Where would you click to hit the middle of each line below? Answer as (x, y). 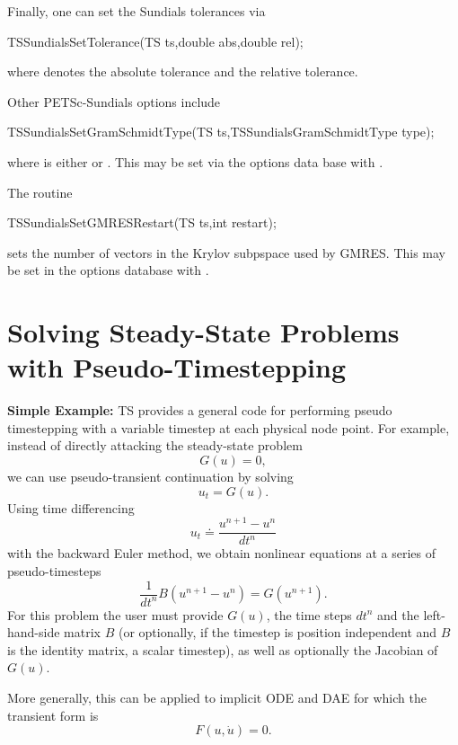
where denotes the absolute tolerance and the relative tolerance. (183, 71)
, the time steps (309, 614)
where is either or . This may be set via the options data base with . (195, 161)
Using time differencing (71, 507)
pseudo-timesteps (54, 570)
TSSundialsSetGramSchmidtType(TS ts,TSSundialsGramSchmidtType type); (221, 132)
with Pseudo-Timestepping (177, 367)
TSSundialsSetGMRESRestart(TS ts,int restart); (142, 222)
